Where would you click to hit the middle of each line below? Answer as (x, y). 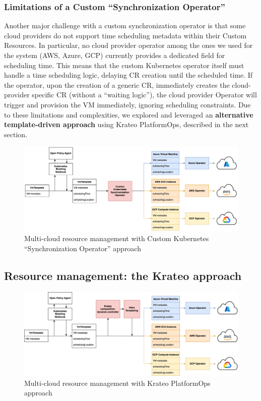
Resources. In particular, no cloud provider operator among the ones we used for (128, 45)
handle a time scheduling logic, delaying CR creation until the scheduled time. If (128, 75)
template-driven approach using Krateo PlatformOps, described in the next (126, 124)
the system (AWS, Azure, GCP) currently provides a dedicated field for (115, 55)
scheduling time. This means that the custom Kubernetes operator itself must (124, 65)
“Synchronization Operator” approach (83, 248)
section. (16, 134)
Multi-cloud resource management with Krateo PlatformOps (117, 383)
